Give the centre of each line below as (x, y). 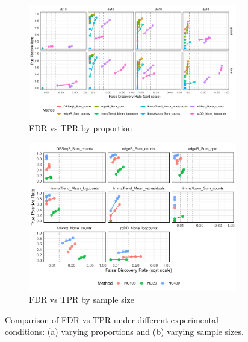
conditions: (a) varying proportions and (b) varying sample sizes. (124, 331)
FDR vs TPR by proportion (81, 128)
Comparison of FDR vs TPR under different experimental (112, 319)
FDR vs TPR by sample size (82, 299)
